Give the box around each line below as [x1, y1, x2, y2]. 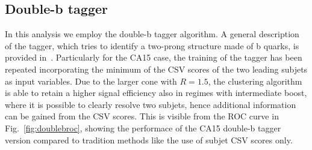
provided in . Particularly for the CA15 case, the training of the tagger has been [5, 51, 302, 64]
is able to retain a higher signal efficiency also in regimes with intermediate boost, [5, 86, 307, 99]
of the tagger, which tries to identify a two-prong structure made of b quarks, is [5, 39, 299, 52]
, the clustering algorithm [208, 74, 302, 87]
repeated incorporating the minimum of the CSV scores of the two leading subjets [5, 62, 308, 75]
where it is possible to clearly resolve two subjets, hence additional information [5, 98, 296, 110]
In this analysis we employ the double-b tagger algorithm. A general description [5, 28, 299, 40]
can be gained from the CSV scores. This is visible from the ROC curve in [5, 110, 279, 122]
